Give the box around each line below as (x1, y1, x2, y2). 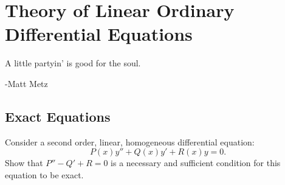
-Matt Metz (5, 77, 48, 89)
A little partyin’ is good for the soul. (5, 57, 141, 69)
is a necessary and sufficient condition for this (111, 156, 281, 169)
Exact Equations (5, 106, 111, 125)
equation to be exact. (5, 168, 84, 181)
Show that (5, 156, 43, 169)
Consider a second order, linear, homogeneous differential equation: (5, 135, 255, 148)
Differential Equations (5, 21, 193, 46)
